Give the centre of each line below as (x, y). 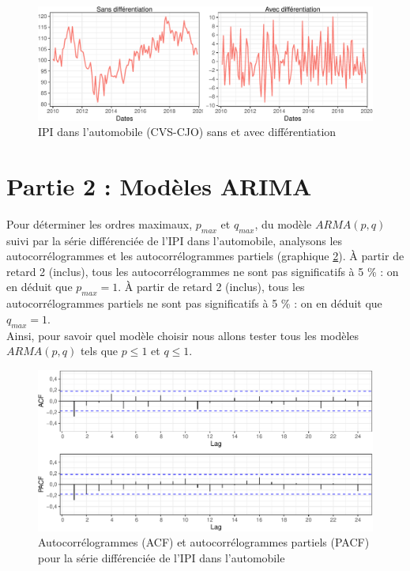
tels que (99, 351)
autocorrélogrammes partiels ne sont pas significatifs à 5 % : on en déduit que (194, 303)
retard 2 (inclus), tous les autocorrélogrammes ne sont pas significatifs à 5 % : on (203, 271)
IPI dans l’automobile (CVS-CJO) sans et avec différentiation (187, 132)
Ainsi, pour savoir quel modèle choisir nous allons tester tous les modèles (183, 335)
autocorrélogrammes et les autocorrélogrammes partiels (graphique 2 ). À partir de (205, 256)
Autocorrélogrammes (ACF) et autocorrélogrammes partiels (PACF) (204, 542)
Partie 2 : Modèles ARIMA (159, 185)
